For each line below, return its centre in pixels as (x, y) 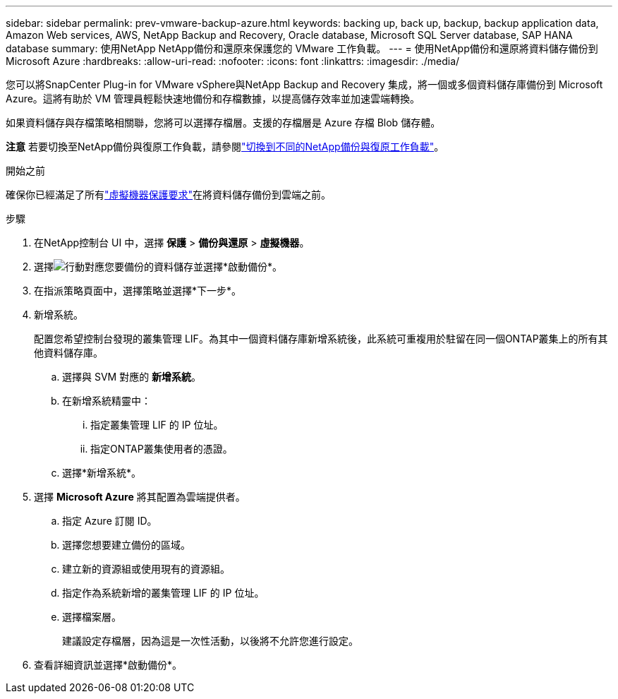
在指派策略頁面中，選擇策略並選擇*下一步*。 (138, 291)
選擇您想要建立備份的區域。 (126, 545)
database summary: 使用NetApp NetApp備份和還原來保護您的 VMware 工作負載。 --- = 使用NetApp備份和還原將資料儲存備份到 (302, 48)
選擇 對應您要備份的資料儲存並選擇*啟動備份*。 (158, 267)
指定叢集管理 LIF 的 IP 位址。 (157, 425)
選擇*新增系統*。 (102, 473)
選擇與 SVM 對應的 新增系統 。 (132, 377)
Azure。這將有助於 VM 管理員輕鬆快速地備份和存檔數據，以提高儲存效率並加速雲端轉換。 (213, 98)
